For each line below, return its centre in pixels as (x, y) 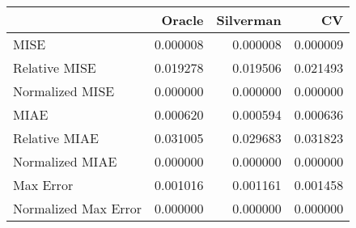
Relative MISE (55, 68)
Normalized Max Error (78, 208)
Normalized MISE (64, 91)
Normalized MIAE (65, 161)
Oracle (182, 20)
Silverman (249, 20)
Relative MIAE (56, 138)
